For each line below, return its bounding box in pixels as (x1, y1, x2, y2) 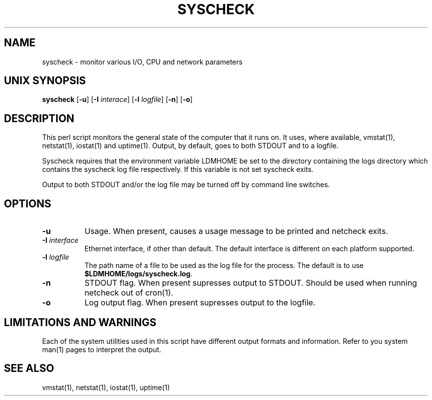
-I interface (42, 236, 78, 245)
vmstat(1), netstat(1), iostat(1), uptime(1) (42, 383, 170, 392)
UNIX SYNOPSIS (4, 74, 86, 87)
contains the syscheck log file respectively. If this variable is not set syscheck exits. (42, 165, 314, 174)
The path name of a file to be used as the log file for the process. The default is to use (84, 261, 364, 270)
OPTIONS (4, 197, 51, 210)
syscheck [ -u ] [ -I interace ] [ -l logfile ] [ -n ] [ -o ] (42, 95, 193, 104)
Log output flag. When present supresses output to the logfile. (84, 298, 316, 308)
